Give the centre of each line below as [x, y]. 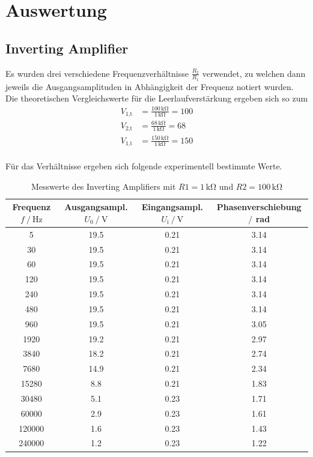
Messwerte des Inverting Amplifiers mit [104, 186]
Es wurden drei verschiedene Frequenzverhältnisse [97, 73]
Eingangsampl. [172, 207]
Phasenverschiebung [259, 207]
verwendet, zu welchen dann [254, 73]
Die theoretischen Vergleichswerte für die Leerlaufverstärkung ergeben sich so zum [157, 98]
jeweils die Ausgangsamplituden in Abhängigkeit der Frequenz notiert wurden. [150, 86]
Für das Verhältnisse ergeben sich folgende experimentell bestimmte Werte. [144, 166]
